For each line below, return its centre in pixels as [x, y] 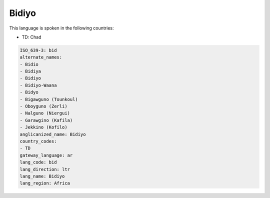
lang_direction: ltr [45, 169]
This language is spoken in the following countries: [61, 28]
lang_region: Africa [45, 183]
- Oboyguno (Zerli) [43, 106]
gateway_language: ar [46, 155]
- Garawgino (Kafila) [46, 120]
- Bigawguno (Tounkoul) [49, 99]
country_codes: [38, 141]
